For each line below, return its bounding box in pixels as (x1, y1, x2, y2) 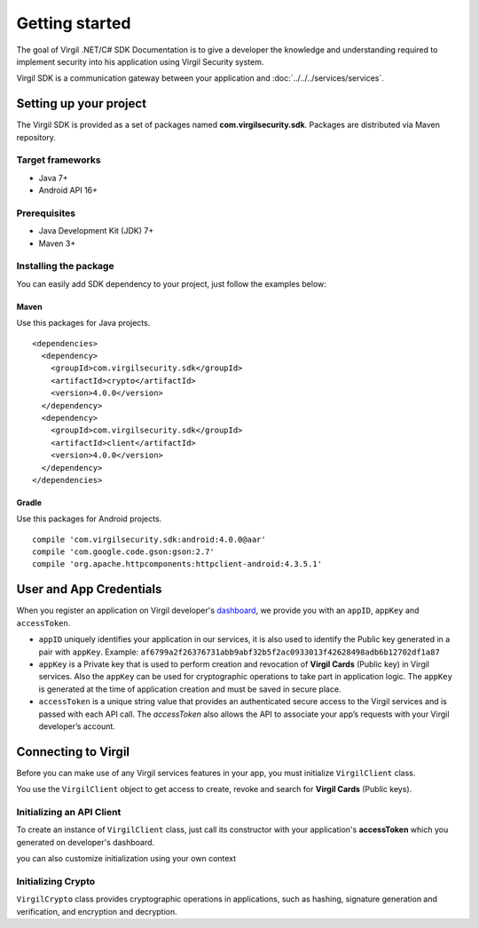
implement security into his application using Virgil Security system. (16, 56, 264, 67)
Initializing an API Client (16, 805, 122, 818)
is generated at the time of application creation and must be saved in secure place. (38, 684, 342, 694)
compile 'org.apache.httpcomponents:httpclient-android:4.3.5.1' (32, 559, 323, 569)
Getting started (16, 13, 131, 33)
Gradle (16, 497, 43, 508)
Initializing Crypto (16, 875, 96, 887)
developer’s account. (38, 720, 115, 732)
